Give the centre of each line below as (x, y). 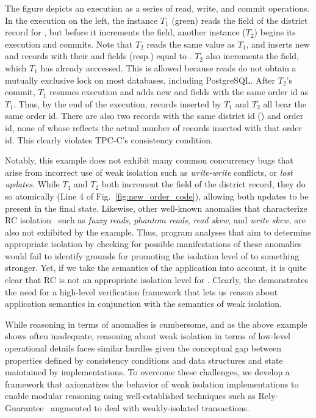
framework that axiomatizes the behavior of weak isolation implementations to (152, 384)
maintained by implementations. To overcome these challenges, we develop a (147, 372)
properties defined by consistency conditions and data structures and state (144, 360)
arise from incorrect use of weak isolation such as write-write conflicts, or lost (149, 172)
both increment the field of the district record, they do (203, 184)
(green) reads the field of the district (240, 20)
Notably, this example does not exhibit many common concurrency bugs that (149, 160)
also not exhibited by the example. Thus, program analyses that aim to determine (158, 232)
